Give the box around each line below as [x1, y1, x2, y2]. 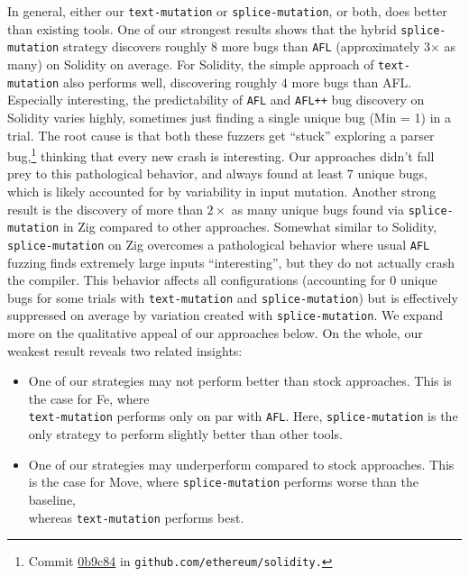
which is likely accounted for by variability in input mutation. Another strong [7, 181, 437, 200]
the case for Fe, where [28, 389, 150, 407]
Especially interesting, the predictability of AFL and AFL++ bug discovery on [7, 90, 425, 109]
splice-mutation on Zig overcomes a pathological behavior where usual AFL [7, 234, 430, 253]
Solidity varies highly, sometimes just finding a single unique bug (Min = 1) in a [7, 107, 452, 126]
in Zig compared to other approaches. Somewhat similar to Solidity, [62, 217, 437, 236]
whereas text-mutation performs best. [28, 507, 244, 526]
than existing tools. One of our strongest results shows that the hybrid [7, 19, 397, 38]
